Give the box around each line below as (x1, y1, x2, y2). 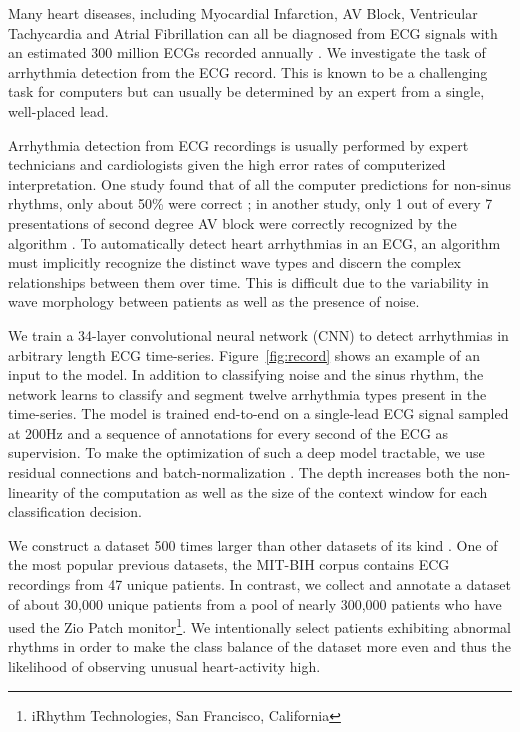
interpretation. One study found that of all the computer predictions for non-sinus (8, 173, 512, 194)
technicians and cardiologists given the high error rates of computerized (8, 154, 446, 175)
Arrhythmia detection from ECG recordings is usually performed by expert (8, 134, 469, 155)
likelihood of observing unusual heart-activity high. (8, 656, 321, 677)
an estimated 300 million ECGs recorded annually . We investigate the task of (8, 42, 486, 63)
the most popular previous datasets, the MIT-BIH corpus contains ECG (8, 554, 450, 575)
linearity (8, 481, 59, 502)
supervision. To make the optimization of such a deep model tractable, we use (8, 442, 485, 463)
